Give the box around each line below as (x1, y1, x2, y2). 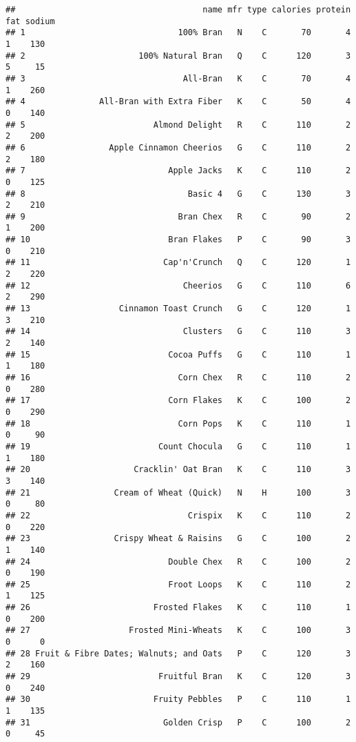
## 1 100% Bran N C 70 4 (6, 28, 351, 38)
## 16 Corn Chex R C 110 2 (6, 373, 351, 382)
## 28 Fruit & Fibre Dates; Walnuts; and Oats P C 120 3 (6, 648, 351, 658)
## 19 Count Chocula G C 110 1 (6, 441, 351, 451)
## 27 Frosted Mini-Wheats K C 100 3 (6, 625, 351, 636)
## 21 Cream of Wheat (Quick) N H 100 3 (6, 487, 351, 498)
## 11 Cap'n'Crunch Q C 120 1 (6, 257, 351, 268)
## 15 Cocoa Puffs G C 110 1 (6, 349, 351, 360)
